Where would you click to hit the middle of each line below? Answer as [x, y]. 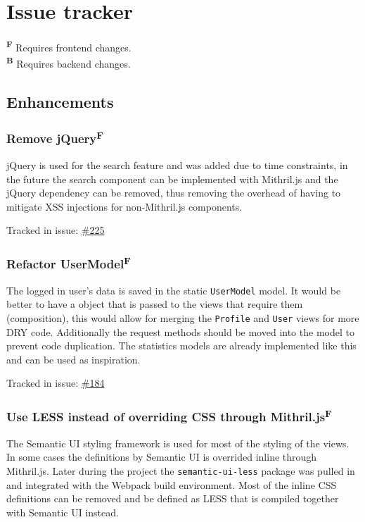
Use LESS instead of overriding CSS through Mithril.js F [169, 416]
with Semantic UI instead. [63, 512]
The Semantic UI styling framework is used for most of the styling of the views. [178, 443]
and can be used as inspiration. [73, 359]
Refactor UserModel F [69, 263]
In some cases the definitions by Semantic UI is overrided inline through [162, 457]
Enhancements [60, 102]
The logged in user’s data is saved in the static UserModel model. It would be [174, 290]
